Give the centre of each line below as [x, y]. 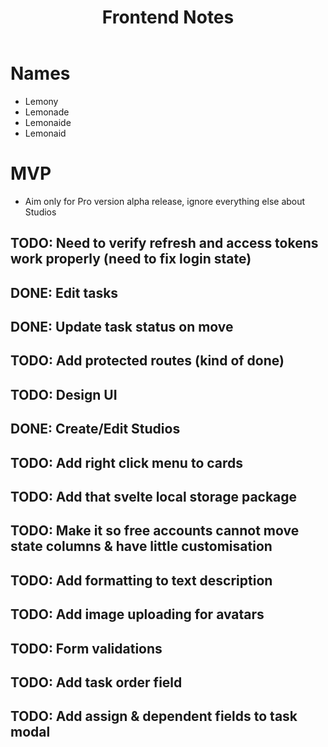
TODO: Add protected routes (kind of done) [147, 361]
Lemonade [47, 112]
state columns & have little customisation [141, 546]
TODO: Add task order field [96, 682]
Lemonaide [48, 122]
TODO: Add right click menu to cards [127, 462]
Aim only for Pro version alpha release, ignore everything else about [165, 201]
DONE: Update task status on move [122, 327]
